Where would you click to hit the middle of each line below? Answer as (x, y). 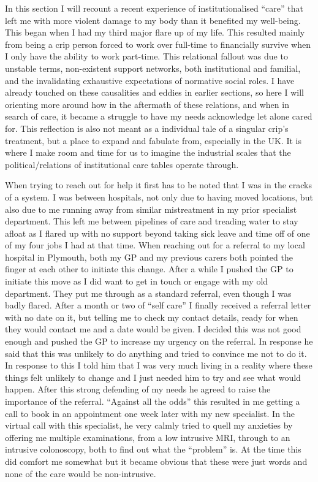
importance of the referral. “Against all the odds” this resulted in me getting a (153, 401)
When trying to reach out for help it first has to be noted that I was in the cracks (158, 185)
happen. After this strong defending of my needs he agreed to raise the (138, 389)
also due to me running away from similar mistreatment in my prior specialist (151, 209)
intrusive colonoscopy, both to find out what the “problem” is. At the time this (153, 449)
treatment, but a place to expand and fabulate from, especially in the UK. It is (153, 140)
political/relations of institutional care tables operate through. (122, 164)
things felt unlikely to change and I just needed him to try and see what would (153, 377)
